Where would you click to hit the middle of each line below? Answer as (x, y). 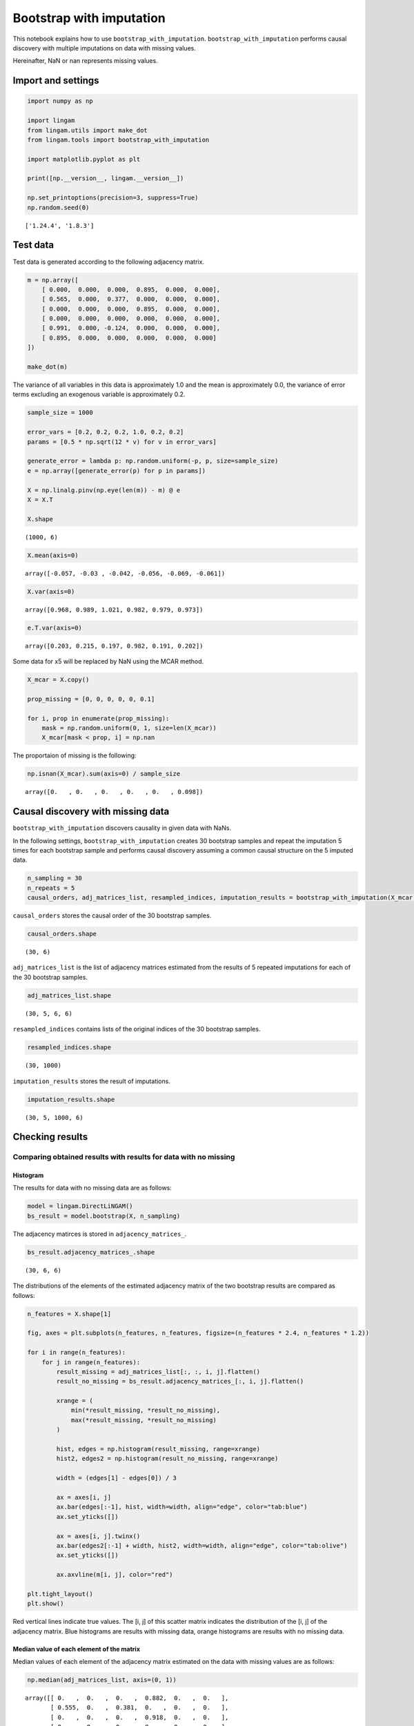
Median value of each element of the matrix (77, 1649)
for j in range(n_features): (91, 1362)
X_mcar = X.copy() (58, 679)
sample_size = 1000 (60, 413)
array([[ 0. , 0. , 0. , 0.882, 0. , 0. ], (127, 1698)
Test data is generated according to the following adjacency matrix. (109, 262)
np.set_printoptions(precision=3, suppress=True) (113, 198)
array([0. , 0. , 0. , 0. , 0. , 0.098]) (114, 792)
